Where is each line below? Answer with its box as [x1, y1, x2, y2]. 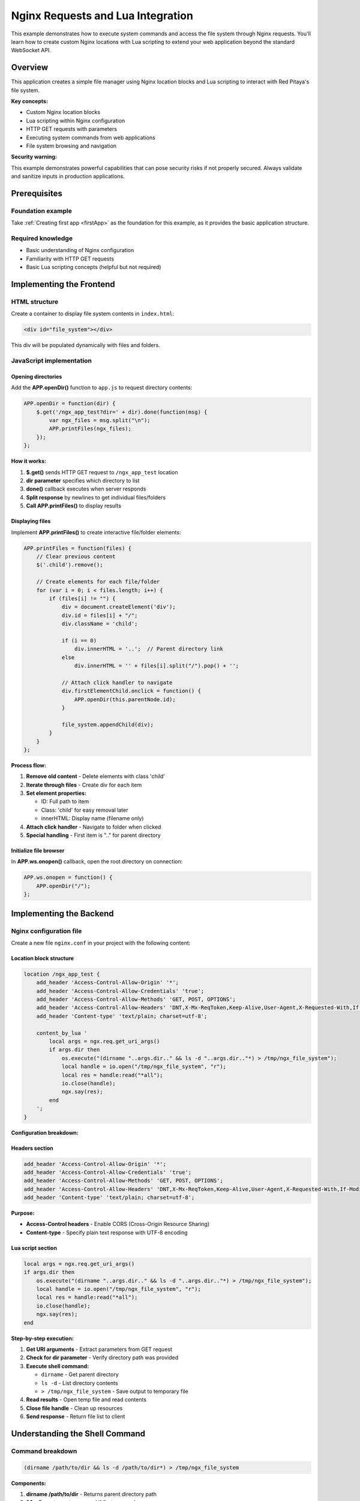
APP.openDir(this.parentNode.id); [74, 696, 176, 702]
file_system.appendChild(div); [61, 721, 154, 728]
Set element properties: [26, 790, 87, 797]
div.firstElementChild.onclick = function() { [61, 687, 201, 695]
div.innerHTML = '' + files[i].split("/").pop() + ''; [74, 662, 239, 669]
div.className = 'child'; [61, 620, 138, 627]
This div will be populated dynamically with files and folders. [11, 342, 160, 349]
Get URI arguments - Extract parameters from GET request [26, 1345, 172, 1353]
